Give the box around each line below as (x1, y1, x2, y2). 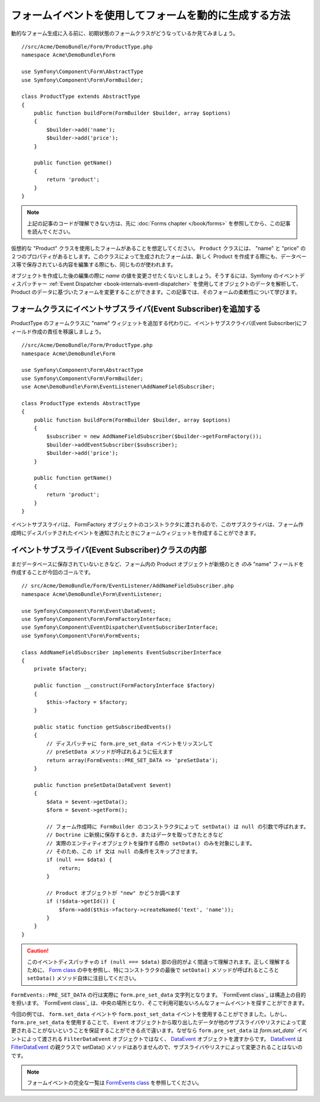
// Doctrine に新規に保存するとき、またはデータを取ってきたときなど (46, 832, 223, 839)
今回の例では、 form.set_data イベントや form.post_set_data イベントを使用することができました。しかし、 (11, 1010, 290, 1017)
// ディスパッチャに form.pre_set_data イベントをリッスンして (46, 740, 213, 747)
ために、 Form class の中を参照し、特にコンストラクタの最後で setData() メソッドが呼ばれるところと (27, 967, 280, 974)
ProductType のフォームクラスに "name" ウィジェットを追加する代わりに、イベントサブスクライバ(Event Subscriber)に (11, 320, 302, 327)
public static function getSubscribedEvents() (33, 724, 172, 731)
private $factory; (33, 665, 88, 673)
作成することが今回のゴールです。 (11, 569, 94, 576)
